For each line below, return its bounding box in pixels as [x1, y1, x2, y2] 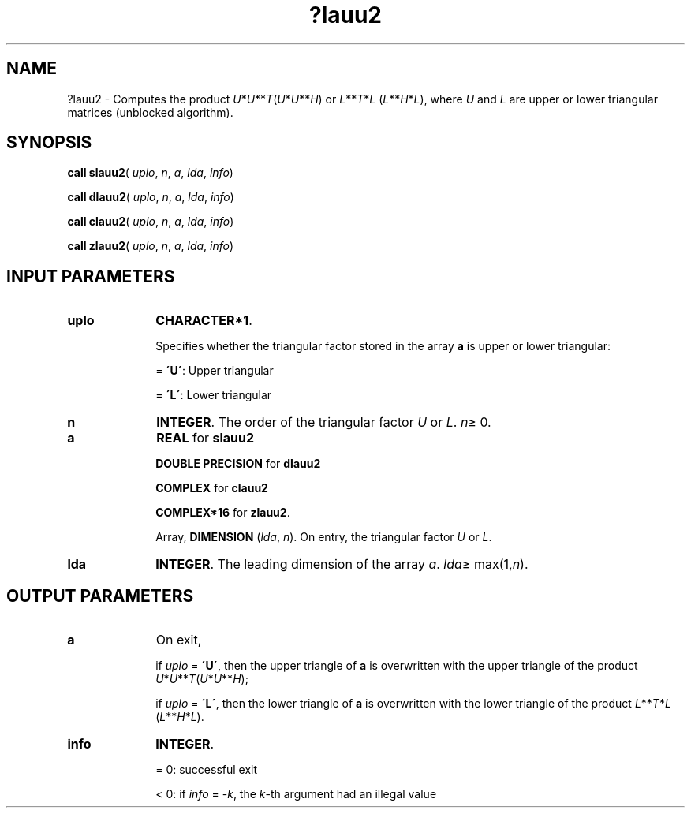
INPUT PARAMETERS [6, 266, 175, 286]
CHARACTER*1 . [155, 312, 252, 329]
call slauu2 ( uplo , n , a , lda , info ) [67, 166, 233, 180]
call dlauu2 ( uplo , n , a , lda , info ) [67, 190, 234, 204]
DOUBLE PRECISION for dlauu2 [155, 457, 321, 471]
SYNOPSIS [6, 133, 92, 153]
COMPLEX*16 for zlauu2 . [155, 506, 290, 520]
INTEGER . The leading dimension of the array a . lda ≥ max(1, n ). [155, 556, 529, 573]
